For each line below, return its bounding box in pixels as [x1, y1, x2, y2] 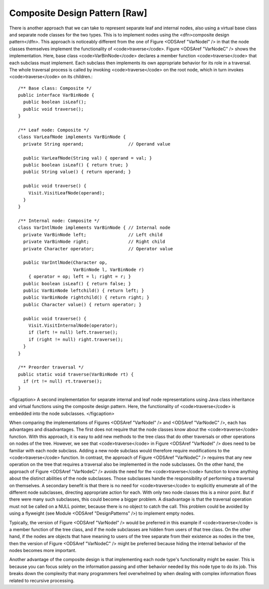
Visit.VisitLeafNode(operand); [28, 190, 105, 196]
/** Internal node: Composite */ [18, 218, 100, 224]
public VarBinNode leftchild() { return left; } [23, 288, 144, 293]
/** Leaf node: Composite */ [18, 127, 89, 133]
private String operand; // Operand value [23, 141, 170, 147]
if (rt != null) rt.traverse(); [23, 379, 102, 384]
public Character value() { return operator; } [23, 302, 142, 307]
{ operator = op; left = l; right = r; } [28, 274, 132, 279]
